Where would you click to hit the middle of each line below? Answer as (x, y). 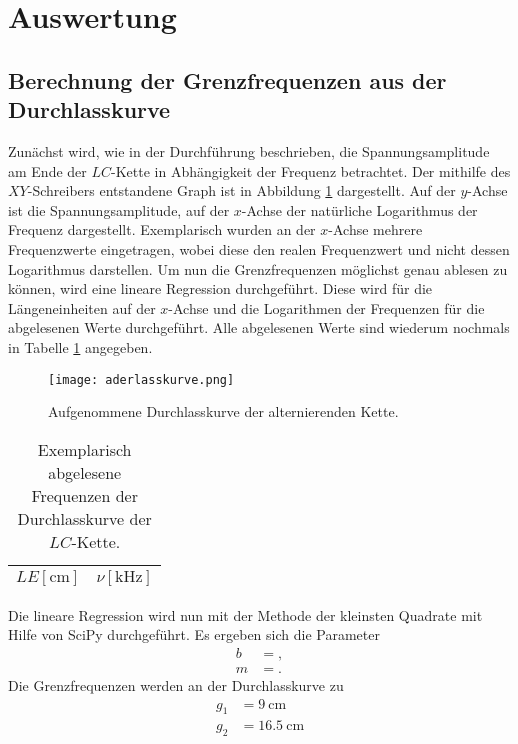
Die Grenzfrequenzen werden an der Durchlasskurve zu (176, 685)
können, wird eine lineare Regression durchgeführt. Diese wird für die (220, 288)
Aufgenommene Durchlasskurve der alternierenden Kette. (223, 411)
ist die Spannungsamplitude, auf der (119, 209)
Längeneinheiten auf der (82, 307)
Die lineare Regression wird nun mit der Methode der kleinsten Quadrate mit (245, 614)
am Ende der (47, 170)
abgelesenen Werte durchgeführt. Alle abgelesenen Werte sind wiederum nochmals (259, 327)
